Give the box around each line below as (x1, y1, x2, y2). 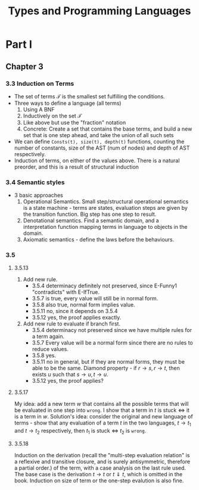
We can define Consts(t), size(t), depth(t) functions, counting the (14, 138, 185, 145)
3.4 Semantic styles (5, 178, 65, 186)
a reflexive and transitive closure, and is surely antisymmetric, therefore (14, 458, 191, 466)
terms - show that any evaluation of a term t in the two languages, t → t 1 (14, 419, 191, 428)
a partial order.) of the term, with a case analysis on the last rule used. (14, 464, 186, 472)
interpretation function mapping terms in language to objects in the (23, 224, 188, 231)
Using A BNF (23, 106, 55, 113)
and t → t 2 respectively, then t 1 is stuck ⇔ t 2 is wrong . (14, 427, 147, 436)
